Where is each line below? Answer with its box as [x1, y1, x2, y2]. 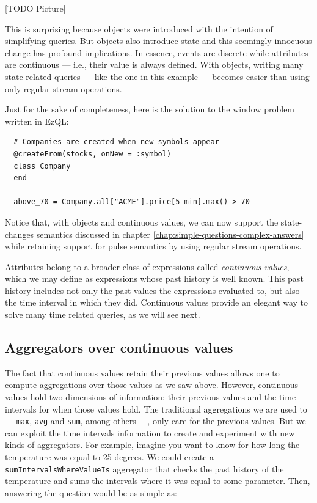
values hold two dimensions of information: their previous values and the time [5, 391, 296, 403]
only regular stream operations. [5, 82, 122, 95]
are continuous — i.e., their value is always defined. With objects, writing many [5, 58, 304, 71]
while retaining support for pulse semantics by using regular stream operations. [5, 240, 302, 252]
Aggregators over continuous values [5, 338, 233, 357]
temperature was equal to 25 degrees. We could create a [5, 450, 214, 463]
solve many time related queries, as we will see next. [5, 308, 200, 321]
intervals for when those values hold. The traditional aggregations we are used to [5, 402, 307, 415]
